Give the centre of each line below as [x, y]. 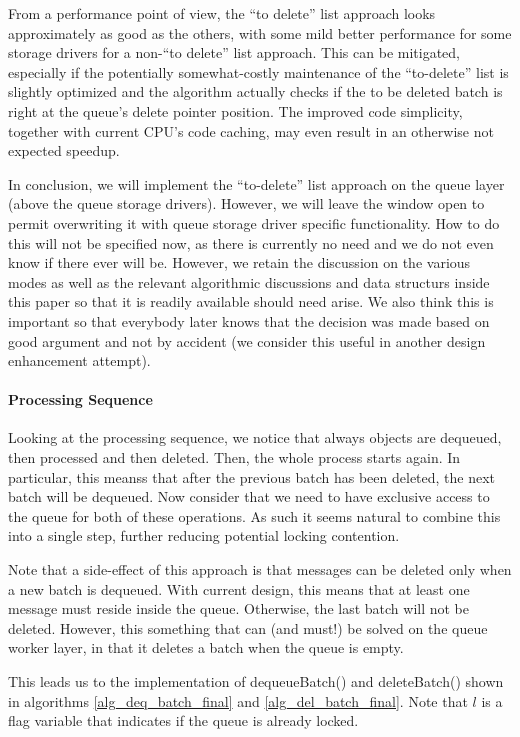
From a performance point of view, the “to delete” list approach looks [222, 13]
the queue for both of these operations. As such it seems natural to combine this [254, 515]
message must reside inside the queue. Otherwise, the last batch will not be [239, 608]
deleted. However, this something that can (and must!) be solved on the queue [248, 627]
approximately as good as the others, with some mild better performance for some [260, 32]
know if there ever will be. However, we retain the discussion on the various [239, 262]
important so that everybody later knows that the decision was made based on [249, 320]
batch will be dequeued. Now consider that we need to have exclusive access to [249, 496]
